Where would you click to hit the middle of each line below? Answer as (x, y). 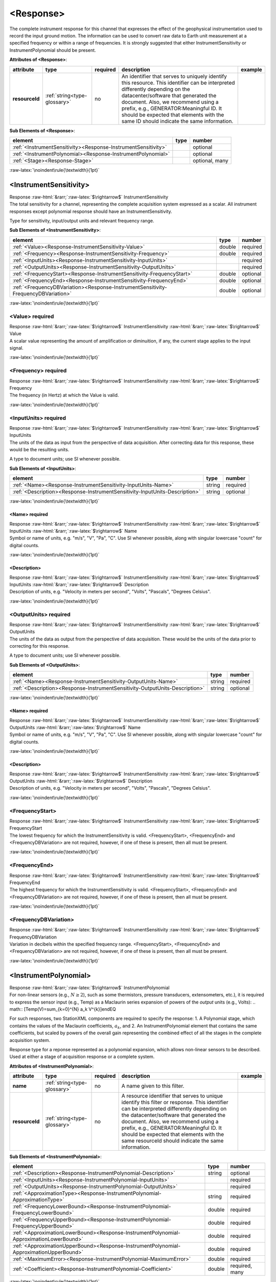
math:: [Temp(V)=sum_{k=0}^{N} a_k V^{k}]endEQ (63, 1009)
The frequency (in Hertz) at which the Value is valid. (64, 395)
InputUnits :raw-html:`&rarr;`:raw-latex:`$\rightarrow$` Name (73, 531)
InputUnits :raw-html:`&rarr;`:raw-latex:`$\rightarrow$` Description (79, 584)
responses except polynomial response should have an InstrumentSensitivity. (91, 211)
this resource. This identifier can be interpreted (178, 83)
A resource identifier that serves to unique (172, 1096)
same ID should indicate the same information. (177, 121)
